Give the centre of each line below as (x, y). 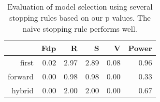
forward (21, 76)
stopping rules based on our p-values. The (80, 18)
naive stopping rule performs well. (80, 29)
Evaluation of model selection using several (80, 6)
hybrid (23, 90)
